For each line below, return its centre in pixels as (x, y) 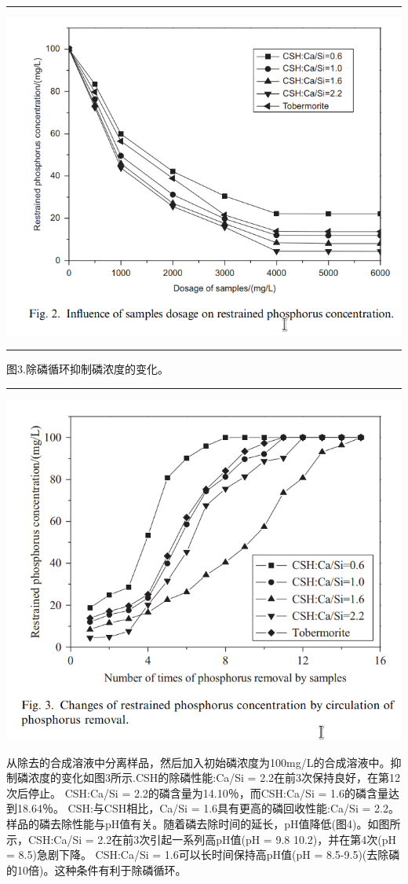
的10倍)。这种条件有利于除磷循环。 (97, 869)
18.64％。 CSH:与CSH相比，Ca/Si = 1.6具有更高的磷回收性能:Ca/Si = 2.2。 (208, 808)
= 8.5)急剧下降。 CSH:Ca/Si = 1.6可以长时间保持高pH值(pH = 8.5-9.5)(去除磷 (203, 855)
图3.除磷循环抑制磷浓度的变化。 (87, 369)
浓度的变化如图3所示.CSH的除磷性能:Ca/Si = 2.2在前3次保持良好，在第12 (214, 778)
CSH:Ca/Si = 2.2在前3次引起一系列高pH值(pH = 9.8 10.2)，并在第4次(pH (212, 839)
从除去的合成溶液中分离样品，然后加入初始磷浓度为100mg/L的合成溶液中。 (199, 762)
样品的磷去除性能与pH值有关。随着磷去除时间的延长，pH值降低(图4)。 (187, 823)
